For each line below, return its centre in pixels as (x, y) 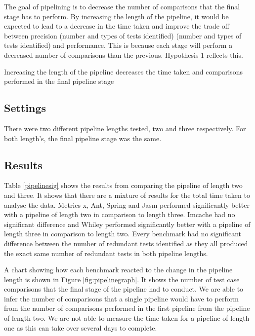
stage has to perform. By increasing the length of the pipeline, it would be (116, 16)
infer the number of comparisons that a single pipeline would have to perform (121, 298)
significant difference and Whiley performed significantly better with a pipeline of (127, 224)
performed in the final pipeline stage (59, 81)
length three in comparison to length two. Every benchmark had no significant (123, 234)
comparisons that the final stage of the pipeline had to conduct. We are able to (124, 289)
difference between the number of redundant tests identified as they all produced (126, 243)
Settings (25, 108)
